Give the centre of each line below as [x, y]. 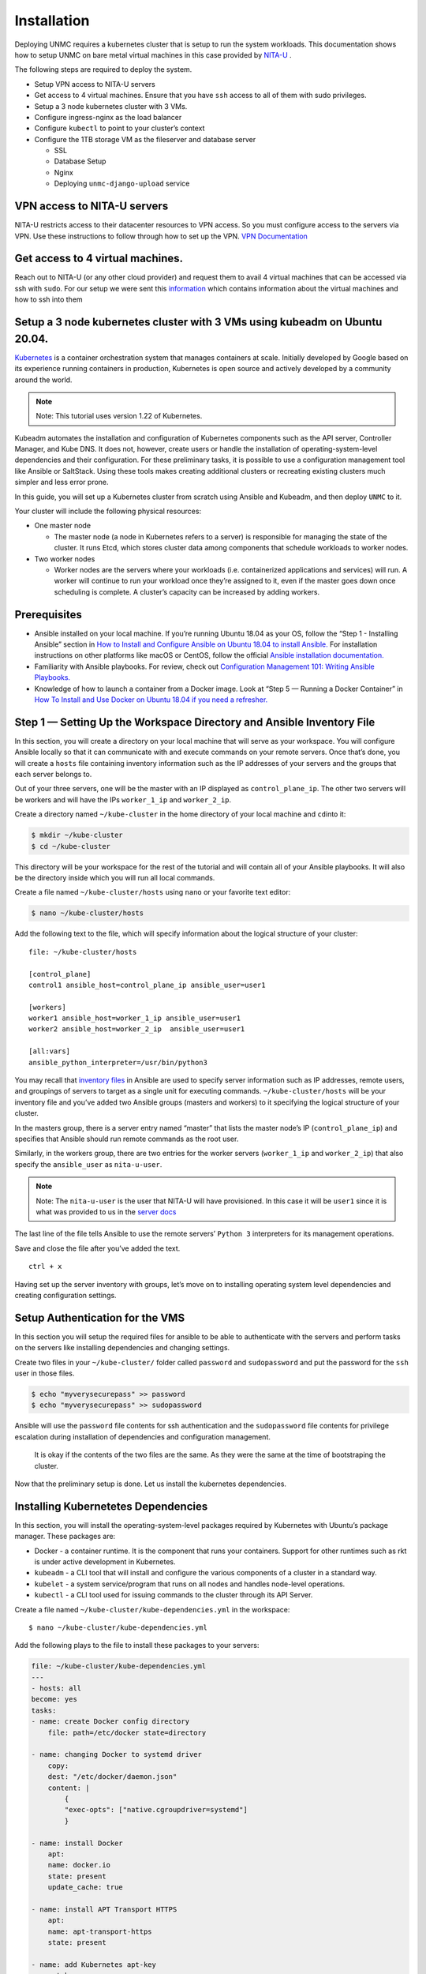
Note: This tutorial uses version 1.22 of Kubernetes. [119, 416]
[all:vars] [50, 1051]
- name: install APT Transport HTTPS [104, 1909]
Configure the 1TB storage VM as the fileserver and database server [145, 139]
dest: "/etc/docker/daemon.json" [112, 1777]
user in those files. [45, 1373]
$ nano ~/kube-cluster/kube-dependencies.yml [118, 1627]
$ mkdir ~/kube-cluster [77, 835]
